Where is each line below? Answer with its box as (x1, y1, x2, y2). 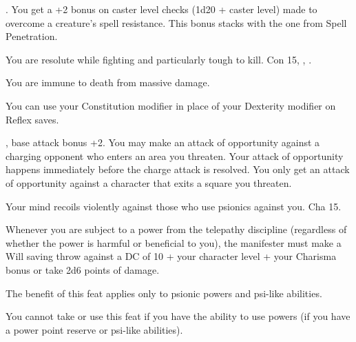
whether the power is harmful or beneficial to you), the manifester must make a (6, 235, 342, 250)
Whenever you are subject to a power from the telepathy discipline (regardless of (6, 222, 347, 237)
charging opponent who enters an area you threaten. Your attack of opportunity (6, 148, 344, 163)
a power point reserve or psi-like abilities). (6, 322, 183, 336)
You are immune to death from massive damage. (6, 75, 210, 90)
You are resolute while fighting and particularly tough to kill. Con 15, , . (6, 52, 312, 66)
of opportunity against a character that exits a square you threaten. (6, 175, 292, 190)
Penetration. (6, 29, 58, 43)
